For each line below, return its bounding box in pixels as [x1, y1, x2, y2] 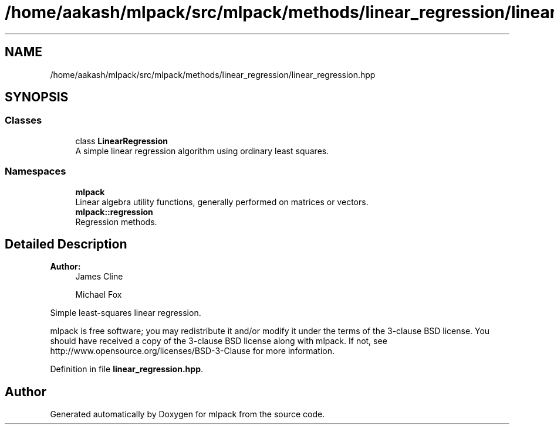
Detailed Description [5, 236, 127, 251]
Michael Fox [75, 290, 122, 300]
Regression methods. [75, 216, 157, 227]
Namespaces [5, 165, 66, 178]
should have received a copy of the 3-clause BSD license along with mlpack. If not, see [50, 336, 387, 346]
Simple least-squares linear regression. [50, 308, 201, 318]
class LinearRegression [75, 135, 168, 146]
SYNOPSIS [5, 90, 69, 105]
